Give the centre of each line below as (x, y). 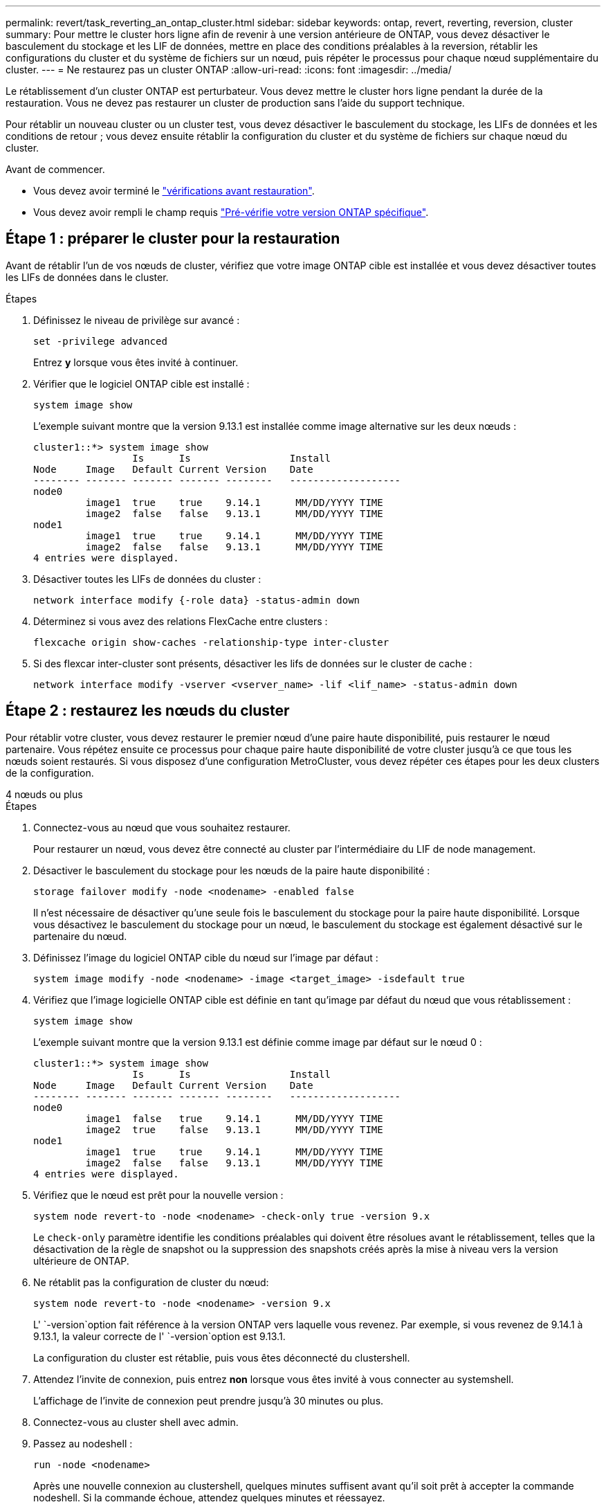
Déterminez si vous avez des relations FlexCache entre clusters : (181, 621)
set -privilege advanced (100, 341)
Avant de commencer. (55, 169)
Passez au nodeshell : (83, 1443)
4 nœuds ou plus (44, 794)
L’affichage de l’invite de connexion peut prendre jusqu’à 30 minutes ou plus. (209, 1400)
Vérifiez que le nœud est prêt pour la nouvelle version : (158, 1195)
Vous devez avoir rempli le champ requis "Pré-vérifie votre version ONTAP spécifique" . (231, 212)
